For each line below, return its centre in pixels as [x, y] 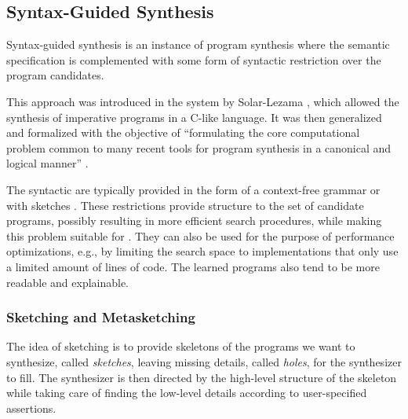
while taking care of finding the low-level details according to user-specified [187, 393]
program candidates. [55, 75]
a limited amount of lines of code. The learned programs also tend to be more [193, 266]
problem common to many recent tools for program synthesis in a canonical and [199, 147]
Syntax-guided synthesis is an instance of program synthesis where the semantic [198, 44]
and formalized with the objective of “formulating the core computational [183, 132]
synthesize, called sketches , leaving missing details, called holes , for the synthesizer [204, 361]
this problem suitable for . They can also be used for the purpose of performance [200, 235]
